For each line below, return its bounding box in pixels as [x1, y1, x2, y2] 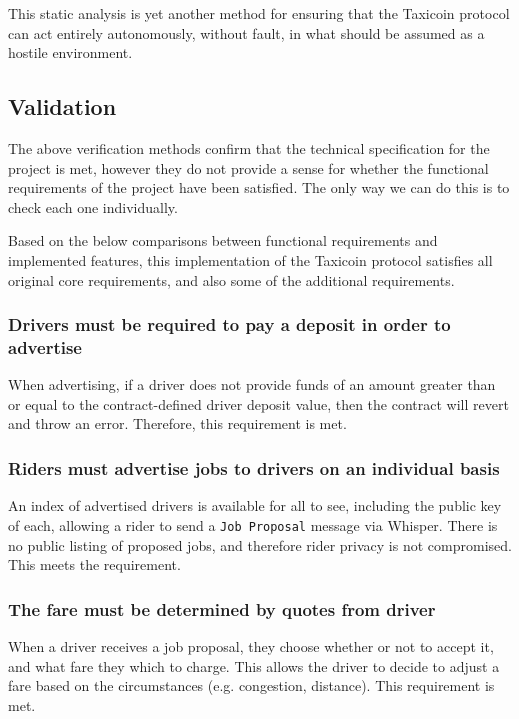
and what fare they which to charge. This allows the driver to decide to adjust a [8, 655, 500, 676]
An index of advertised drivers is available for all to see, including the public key [8, 495, 502, 516]
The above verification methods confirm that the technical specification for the [8, 137, 490, 158]
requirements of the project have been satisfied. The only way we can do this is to [8, 177, 510, 198]
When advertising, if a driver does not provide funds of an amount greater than [8, 374, 496, 395]
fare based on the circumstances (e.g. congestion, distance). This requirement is [8, 675, 495, 696]
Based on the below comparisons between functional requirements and [8, 230, 438, 251]
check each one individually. [8, 196, 178, 217]
